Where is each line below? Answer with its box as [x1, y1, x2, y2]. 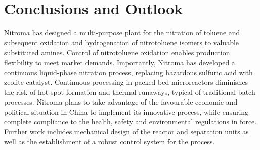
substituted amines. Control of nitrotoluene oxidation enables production [4, 47, 230, 58]
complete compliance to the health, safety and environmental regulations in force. [4, 116, 257, 127]
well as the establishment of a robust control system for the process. [4, 136, 215, 146]
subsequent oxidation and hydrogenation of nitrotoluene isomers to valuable [4, 37, 239, 47]
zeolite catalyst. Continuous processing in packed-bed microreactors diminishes [4, 77, 248, 87]
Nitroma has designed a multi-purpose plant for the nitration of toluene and [4, 27, 240, 38]
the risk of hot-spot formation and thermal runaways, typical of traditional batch [4, 86, 255, 97]
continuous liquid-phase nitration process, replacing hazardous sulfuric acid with [4, 67, 253, 77]
